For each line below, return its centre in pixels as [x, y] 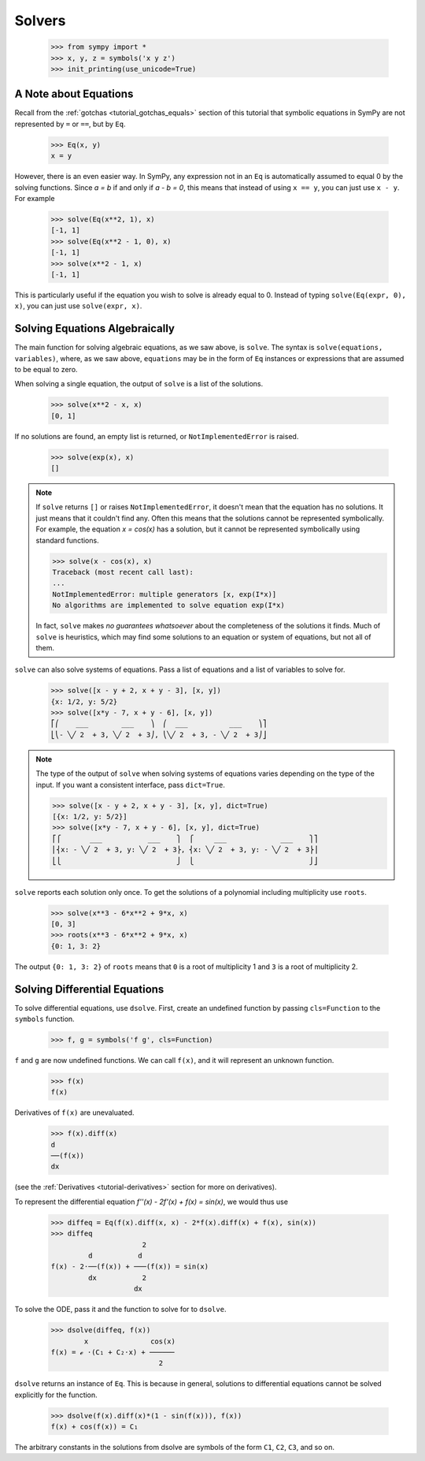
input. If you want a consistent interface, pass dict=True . [131, 785]
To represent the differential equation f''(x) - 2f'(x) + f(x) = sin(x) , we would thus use [152, 1202]
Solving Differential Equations [89, 989]
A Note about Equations [74, 94]
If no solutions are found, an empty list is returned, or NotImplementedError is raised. [157, 436]
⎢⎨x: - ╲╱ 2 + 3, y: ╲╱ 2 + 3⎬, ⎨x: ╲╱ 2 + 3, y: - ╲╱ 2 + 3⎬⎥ [185, 850]
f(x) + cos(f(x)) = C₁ [94, 1427]
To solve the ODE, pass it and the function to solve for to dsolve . [120, 1310]
